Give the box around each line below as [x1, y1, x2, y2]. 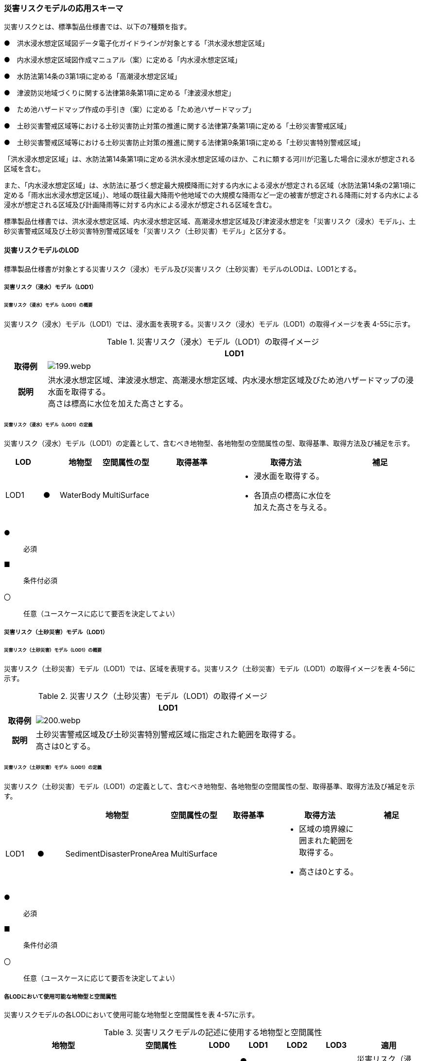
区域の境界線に [299, 824, 353, 834]
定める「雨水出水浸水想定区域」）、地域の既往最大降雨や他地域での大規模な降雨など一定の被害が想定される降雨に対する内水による [4, 191, 419, 200]
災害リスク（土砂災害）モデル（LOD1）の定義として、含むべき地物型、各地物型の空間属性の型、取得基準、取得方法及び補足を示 [4, 782, 415, 791]
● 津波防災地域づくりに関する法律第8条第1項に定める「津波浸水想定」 [4, 89, 235, 97]
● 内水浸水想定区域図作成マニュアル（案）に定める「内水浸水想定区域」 [4, 55, 242, 64]
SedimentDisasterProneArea [65, 849, 169, 859]
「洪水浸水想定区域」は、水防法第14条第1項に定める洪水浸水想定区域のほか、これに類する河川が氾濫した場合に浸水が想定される [4, 155, 416, 164]
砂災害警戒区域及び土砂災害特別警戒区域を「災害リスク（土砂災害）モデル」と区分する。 [4, 227, 290, 236]
